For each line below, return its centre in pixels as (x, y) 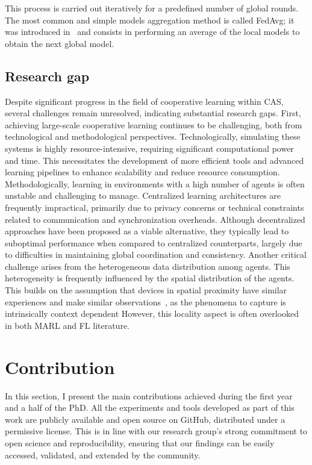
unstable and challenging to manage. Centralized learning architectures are (143, 195)
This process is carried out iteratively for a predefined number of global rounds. (152, 8)
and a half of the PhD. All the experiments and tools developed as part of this (150, 407)
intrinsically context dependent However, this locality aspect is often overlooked (152, 314)
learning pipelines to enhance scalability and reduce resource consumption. (142, 172)
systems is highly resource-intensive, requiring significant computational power (149, 148)
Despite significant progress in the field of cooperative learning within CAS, (144, 101)
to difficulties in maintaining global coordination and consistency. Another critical (156, 254)
